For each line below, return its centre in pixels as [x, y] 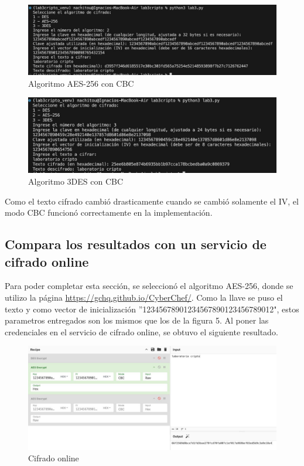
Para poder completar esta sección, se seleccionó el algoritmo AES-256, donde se [149, 286]
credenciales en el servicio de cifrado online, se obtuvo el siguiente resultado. [141, 331]
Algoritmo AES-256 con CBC [81, 83]
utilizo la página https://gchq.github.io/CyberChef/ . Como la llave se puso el [144, 297]
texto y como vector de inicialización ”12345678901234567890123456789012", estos [152, 309]
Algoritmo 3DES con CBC [76, 181]
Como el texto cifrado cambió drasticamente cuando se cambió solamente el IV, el [152, 201]
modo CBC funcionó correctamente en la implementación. [109, 212]
